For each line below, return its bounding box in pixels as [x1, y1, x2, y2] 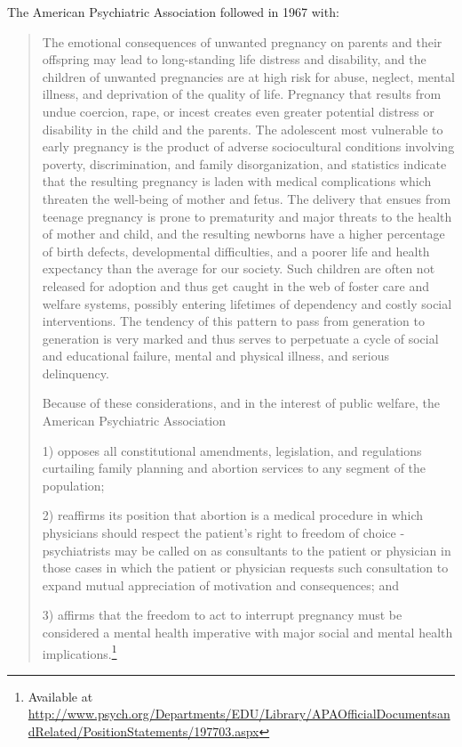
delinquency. [42, 363, 109, 382]
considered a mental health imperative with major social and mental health [42, 623, 453, 641]
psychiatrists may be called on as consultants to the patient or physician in [42, 540, 451, 559]
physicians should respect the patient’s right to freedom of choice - [42, 524, 405, 542]
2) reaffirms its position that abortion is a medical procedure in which [42, 506, 424, 524]
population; [42, 475, 105, 494]
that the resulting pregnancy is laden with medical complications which [42, 172, 432, 191]
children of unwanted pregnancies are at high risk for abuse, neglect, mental [42, 67, 455, 85]
